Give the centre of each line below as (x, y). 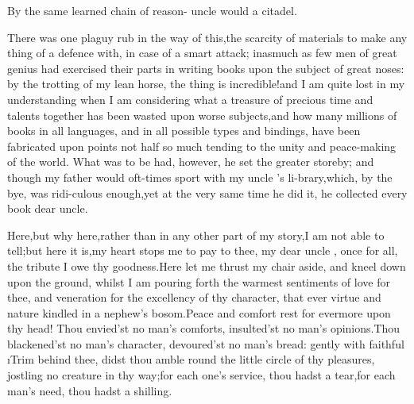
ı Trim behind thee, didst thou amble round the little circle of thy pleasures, (191, 359)
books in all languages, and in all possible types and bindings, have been (184, 131)
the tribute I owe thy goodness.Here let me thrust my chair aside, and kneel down (207, 265)
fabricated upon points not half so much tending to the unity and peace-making (202, 146)
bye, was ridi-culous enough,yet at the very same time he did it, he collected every (207, 192)
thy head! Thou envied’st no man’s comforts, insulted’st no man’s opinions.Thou (204, 328)
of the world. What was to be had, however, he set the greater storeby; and (191, 162)
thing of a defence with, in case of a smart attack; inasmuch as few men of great (202, 53)
